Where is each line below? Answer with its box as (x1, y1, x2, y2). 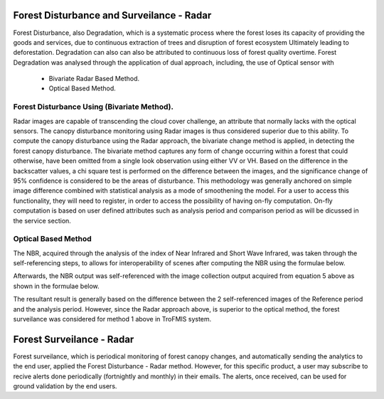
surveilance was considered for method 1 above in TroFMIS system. (13, 315, 212, 323)
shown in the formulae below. (13, 282, 100, 290)
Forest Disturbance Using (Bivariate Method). (13, 102, 174, 112)
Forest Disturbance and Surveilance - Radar (13, 9, 212, 21)
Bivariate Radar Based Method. (48, 75, 140, 83)
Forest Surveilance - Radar (13, 333, 134, 345)
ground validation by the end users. (13, 382, 117, 390)
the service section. (13, 216, 71, 225)
